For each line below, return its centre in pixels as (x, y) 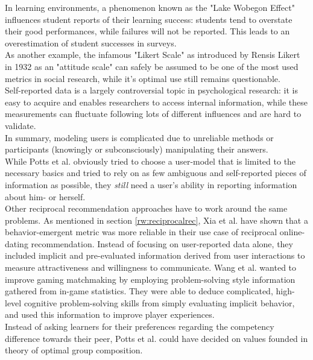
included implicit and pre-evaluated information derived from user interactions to (155, 255)
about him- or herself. (45, 196)
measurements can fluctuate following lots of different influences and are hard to (153, 114)
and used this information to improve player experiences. (110, 314)
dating (17, 243)
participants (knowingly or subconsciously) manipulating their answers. (137, 149)
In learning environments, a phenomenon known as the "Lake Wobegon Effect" (150, 7)
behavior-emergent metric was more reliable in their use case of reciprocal (141, 232)
